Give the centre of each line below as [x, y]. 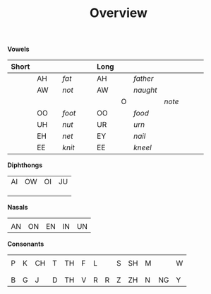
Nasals [18, 208]
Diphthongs [25, 165]
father [143, 79]
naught [145, 90]
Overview [119, 13]
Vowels [18, 49]
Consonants [26, 244]
